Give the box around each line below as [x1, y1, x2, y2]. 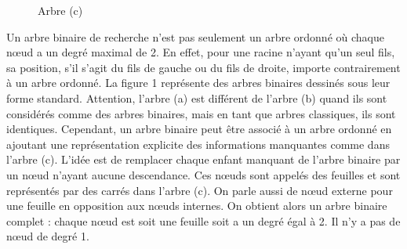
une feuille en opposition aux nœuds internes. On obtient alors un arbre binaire [6, 197, 387, 214]
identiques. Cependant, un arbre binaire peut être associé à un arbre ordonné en [6, 121, 392, 137]
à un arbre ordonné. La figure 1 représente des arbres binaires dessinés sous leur [6, 74, 391, 91]
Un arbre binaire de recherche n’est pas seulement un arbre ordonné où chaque [6, 28, 384, 45]
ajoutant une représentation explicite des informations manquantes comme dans [6, 135, 390, 152]
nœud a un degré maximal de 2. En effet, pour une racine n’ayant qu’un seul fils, [6, 44, 395, 60]
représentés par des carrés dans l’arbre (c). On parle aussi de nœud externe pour [6, 182, 393, 198]
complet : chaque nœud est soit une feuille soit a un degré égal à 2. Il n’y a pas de [6, 212, 401, 229]
